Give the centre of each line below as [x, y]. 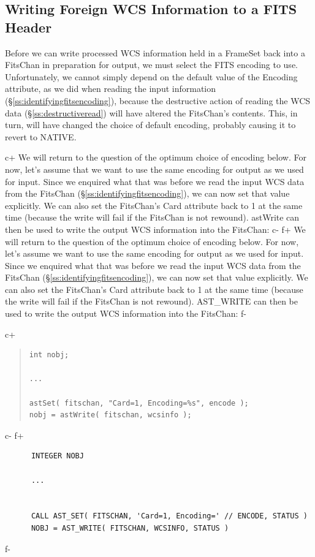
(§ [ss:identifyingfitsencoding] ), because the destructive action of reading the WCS [158, 100]
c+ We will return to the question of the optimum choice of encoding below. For [156, 157]
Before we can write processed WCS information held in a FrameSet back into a [155, 52]
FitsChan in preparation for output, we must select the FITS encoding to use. [151, 65]
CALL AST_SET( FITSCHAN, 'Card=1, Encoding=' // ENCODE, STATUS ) [169, 516]
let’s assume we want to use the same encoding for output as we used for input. [154, 253]
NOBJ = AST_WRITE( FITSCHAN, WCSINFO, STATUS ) [130, 528]
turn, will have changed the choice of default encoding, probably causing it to [150, 125]
